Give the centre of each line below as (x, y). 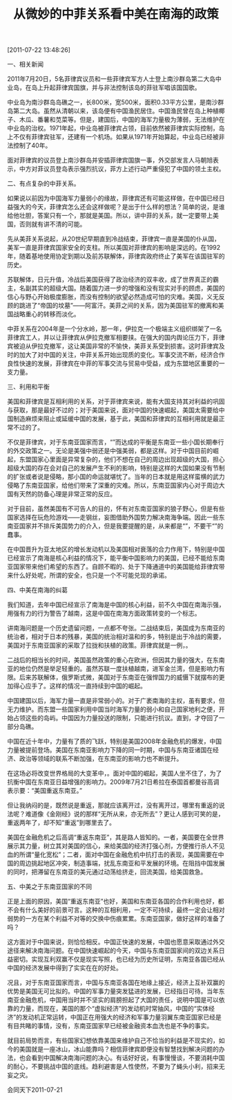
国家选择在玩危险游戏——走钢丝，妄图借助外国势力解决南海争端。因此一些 (113, 517)
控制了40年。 (32, 145)
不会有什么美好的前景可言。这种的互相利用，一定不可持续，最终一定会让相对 (116, 910)
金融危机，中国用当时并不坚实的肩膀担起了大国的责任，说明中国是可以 (119, 1000)
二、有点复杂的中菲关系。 (43, 183)
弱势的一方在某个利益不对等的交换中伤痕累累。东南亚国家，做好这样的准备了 (116, 919)
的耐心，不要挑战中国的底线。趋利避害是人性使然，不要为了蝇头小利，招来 (113, 1067)
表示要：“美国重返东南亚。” (45, 791)
